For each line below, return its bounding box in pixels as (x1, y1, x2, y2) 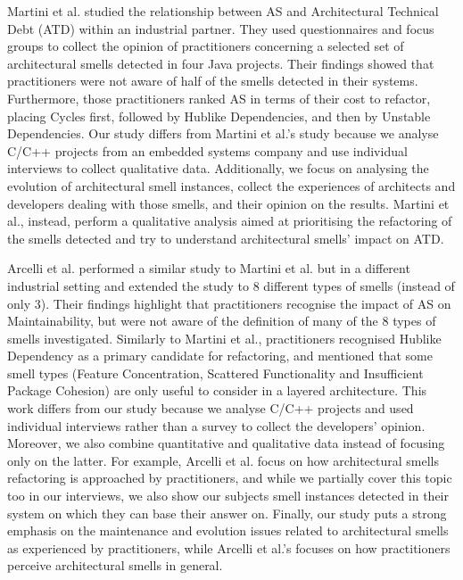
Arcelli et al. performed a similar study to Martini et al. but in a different (7, 259, 410, 278)
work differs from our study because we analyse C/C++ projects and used (7, 399, 414, 418)
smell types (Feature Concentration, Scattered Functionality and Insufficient (7, 363, 424, 382)
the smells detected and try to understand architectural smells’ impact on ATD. (7, 228, 444, 247)
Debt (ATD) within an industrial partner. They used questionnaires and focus (7, 19, 434, 37)
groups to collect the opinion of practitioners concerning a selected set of (7, 37, 404, 55)
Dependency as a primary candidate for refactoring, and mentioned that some (7, 346, 433, 365)
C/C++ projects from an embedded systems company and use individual (7, 141, 408, 160)
